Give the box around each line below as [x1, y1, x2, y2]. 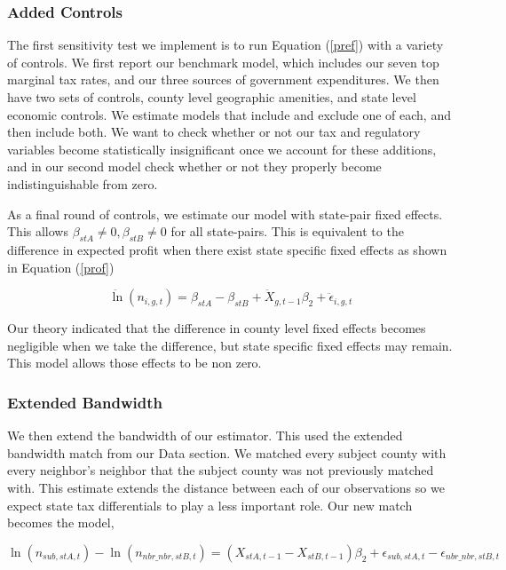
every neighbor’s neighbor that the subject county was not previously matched [7, 461, 434, 479]
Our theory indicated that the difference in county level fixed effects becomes [7, 319, 426, 337]
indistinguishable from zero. [7, 174, 158, 193]
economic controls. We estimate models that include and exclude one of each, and [7, 105, 451, 123]
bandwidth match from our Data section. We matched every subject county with [7, 443, 447, 462]
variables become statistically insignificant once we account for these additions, [7, 139, 437, 158]
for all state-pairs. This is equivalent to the [170, 222, 404, 241]
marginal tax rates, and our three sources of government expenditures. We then [7, 70, 439, 89]
